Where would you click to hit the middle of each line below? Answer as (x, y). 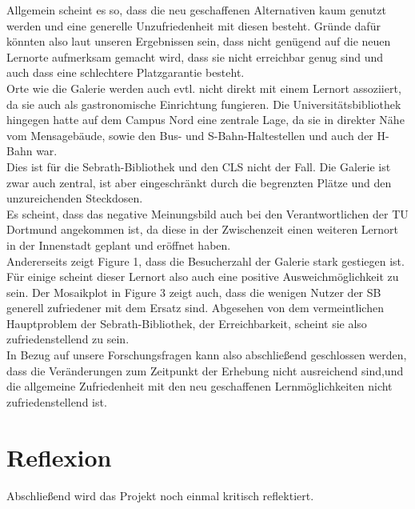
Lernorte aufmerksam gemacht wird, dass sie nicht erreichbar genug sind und (195, 56)
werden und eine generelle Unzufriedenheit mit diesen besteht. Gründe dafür (194, 25)
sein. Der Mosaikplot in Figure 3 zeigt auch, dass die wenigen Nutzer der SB (194, 292)
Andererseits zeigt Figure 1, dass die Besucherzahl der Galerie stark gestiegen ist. (206, 261)
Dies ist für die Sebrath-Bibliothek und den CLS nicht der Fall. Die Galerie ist (199, 166)
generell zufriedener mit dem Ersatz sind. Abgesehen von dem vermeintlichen (195, 308)
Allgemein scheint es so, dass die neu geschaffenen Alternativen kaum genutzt (196, 10)
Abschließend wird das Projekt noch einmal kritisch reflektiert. (160, 495)
